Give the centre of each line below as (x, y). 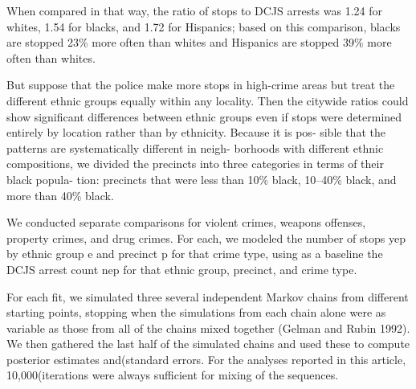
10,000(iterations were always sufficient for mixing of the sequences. (173, 375)
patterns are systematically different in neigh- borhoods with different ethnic (195, 147)
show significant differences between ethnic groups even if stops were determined (204, 116)
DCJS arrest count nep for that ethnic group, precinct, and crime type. (182, 269)
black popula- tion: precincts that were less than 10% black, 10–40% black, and (202, 179)
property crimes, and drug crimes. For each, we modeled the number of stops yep (206, 237)
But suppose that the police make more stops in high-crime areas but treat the (201, 85)
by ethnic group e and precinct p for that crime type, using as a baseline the (195, 254)
